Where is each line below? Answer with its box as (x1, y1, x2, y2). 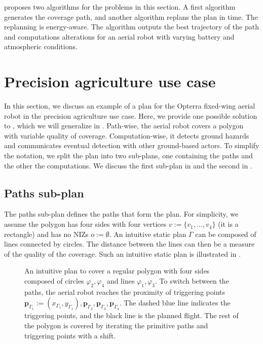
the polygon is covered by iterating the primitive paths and (24, 320, 208, 330)
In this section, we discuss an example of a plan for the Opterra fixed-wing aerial (4, 100, 255, 111)
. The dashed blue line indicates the (119, 297, 231, 308)
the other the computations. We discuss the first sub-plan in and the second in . (4, 160, 252, 170)
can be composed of (195, 228, 256, 239)
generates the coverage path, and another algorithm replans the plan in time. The (4, 11, 258, 22)
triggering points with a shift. (24, 330, 116, 340)
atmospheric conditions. (4, 41, 78, 52)
